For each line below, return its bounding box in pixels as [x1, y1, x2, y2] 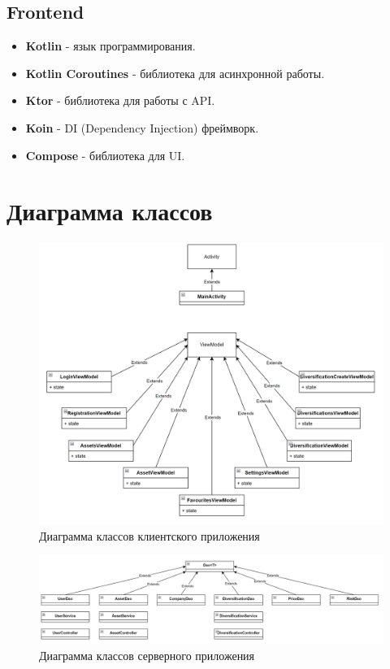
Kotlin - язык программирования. [25, 37, 196, 54]
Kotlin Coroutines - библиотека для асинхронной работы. [25, 64, 325, 81]
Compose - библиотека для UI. [25, 146, 185, 163]
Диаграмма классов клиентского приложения [39, 527, 260, 544]
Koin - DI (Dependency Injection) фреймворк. [25, 119, 259, 136]
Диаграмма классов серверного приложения [39, 646, 255, 663]
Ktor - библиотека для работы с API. [25, 92, 215, 109]
